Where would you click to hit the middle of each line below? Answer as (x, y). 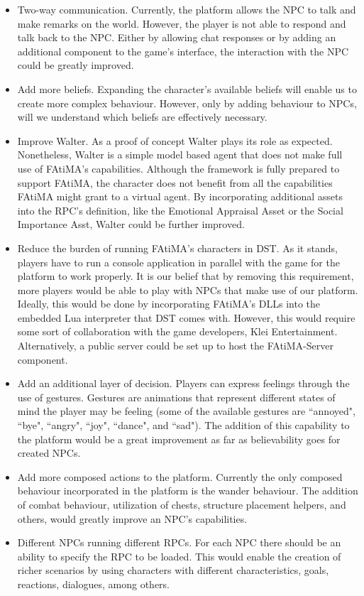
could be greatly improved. (76, 65)
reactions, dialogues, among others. (93, 584)
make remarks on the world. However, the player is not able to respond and (182, 23)
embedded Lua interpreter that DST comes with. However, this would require (186, 317)
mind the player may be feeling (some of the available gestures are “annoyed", (186, 411)
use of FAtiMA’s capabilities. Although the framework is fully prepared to (178, 168)
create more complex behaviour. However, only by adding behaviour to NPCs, (187, 103)
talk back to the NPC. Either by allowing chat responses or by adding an (177, 37)
